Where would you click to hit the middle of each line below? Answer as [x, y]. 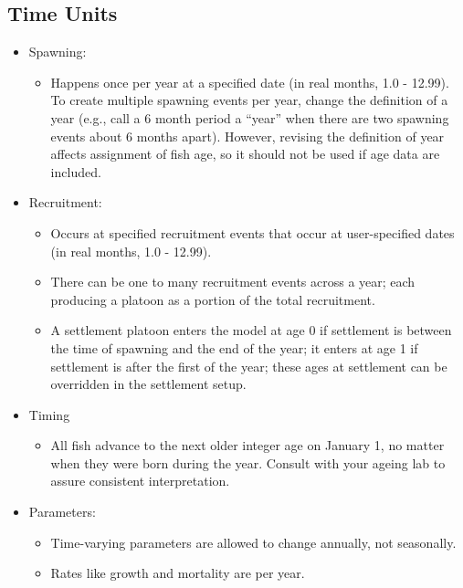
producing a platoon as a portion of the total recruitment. [213, 299]
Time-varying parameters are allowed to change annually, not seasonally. [253, 542]
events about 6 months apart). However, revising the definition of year [247, 136]
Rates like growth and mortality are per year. [178, 573]
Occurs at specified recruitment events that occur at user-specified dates [253, 232]
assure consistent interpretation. [140, 481]
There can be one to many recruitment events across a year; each [233, 282]
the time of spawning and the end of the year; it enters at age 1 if [234, 347]
